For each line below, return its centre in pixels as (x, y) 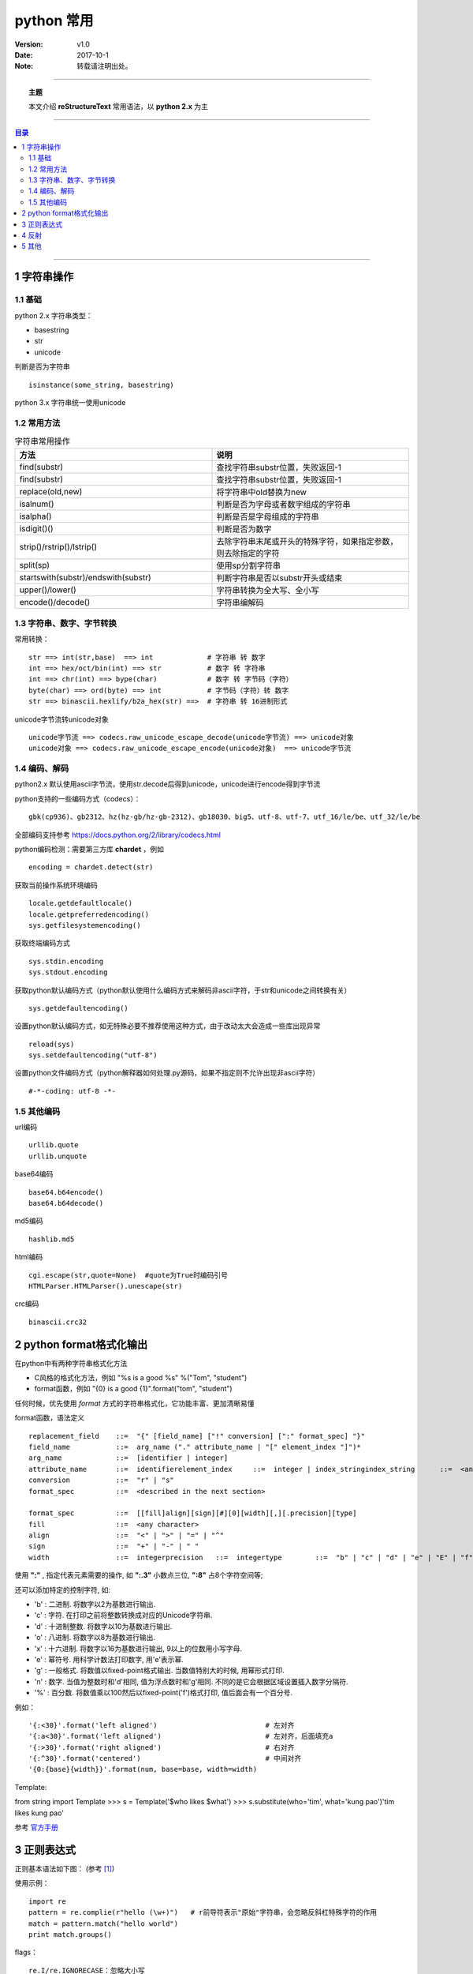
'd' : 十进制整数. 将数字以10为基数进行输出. (103, 1626)
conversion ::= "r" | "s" (102, 1480)
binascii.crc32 (58, 1322)
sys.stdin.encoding (66, 961)
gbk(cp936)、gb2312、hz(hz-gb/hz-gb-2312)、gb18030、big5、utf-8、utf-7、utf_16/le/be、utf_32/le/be (225, 817)
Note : (24, 66)
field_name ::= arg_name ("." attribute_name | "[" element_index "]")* (195, 1447)
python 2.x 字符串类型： (54, 315)
